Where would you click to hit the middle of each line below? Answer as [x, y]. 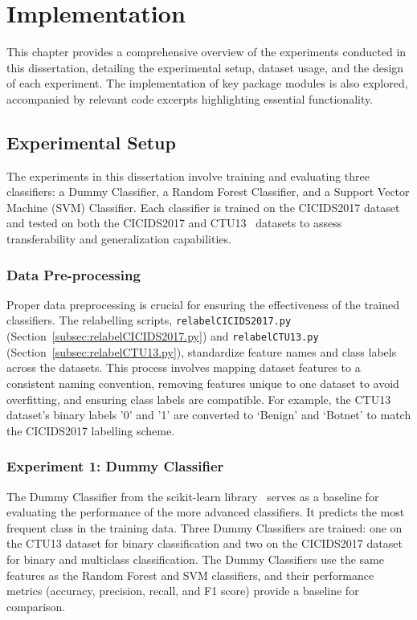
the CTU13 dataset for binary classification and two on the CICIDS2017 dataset [204, 543]
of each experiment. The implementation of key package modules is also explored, [207, 83]
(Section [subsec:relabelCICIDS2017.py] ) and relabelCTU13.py [163, 336]
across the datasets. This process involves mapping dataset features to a [184, 367]
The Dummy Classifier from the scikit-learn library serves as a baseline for [193, 496]
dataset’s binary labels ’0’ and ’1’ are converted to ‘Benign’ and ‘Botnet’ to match [209, 415]
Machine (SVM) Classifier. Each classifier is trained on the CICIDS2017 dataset [203, 207]
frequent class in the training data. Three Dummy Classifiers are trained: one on [204, 527]
